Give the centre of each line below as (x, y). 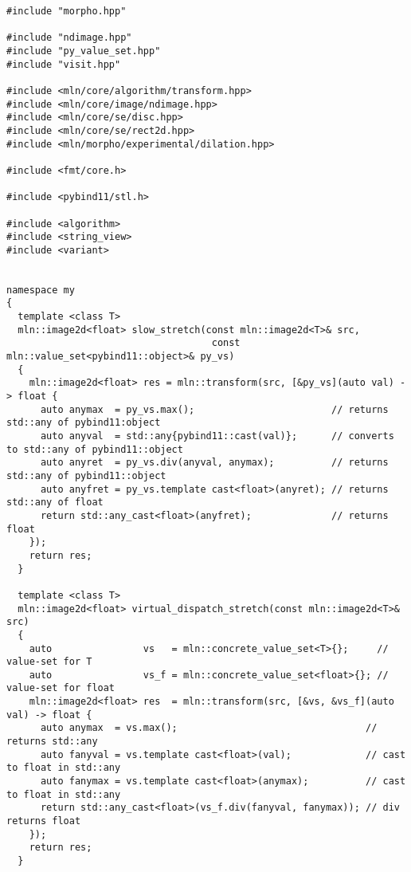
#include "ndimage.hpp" (69, 38)
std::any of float (55, 503)
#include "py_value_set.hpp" (84, 51)
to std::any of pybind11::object (95, 449)
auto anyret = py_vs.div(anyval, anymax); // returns (214, 463)
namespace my (41, 290)
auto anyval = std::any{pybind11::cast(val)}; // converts (217, 436)
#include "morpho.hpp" (67, 11)
